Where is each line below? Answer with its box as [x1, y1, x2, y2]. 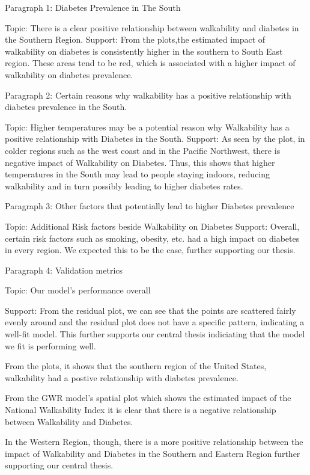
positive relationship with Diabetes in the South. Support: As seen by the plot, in [5, 132, 305, 145]
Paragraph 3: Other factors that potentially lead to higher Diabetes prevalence [5, 200, 294, 212]
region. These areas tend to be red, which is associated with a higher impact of [5, 57, 296, 69]
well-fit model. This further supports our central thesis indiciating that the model [5, 328, 305, 340]
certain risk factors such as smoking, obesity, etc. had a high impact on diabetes [5, 231, 300, 244]
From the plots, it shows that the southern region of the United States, [5, 360, 267, 372]
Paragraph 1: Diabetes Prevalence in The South [5, 1, 181, 13]
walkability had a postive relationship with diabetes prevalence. [5, 371, 239, 384]
